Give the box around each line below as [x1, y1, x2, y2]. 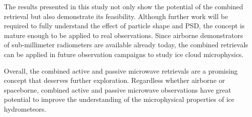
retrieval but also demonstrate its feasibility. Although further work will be [4, 11, 228, 21]
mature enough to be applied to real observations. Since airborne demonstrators [4, 30, 243, 40]
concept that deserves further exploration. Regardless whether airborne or [4, 75, 225, 85]
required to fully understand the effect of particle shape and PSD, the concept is [4, 20, 245, 31]
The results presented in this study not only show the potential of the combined [4, 1, 243, 11]
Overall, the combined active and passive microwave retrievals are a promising [4, 65, 238, 76]
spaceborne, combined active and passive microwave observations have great [4, 84, 231, 95]
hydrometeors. [4, 103, 46, 114]
